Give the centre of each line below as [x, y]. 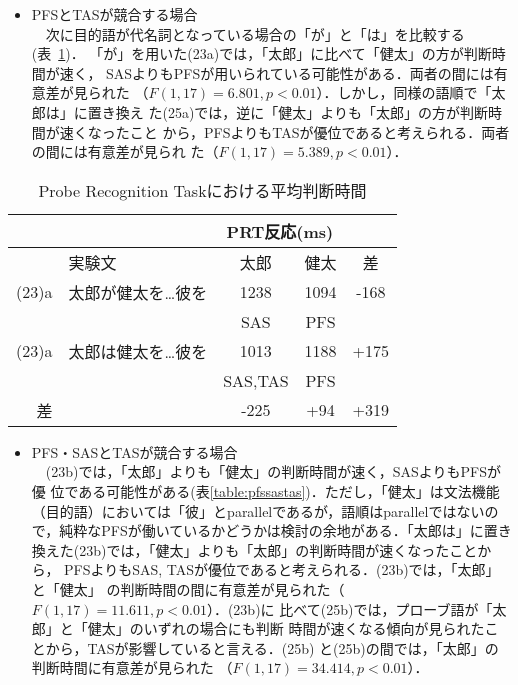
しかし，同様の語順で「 [414, 92]
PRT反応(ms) [280, 231]
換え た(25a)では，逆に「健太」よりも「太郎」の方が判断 [302, 111]
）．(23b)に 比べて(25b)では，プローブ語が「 [349, 608]
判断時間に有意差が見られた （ [132, 667]
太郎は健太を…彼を [138, 351]
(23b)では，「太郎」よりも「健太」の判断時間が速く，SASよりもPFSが [273, 471]
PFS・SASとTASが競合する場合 [134, 451]
